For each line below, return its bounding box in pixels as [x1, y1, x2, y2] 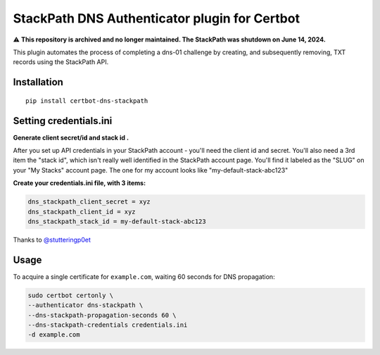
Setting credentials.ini [13, 115, 113, 127]
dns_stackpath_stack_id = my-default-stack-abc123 [27, 217, 207, 225]
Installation [13, 76, 63, 88]
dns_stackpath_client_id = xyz [27, 208, 137, 216]
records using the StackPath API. [13, 58, 109, 66]
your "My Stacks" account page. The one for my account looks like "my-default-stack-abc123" [13, 166, 289, 174]
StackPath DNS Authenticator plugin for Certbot [13, 11, 300, 26]
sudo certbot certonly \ [27, 291, 114, 299]
